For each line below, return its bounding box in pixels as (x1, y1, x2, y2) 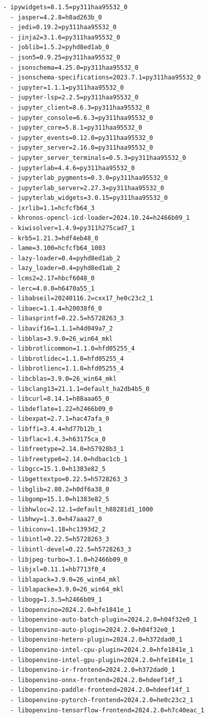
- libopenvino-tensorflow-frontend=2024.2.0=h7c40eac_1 (10, 706, 204, 714)
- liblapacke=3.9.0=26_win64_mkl (10, 586, 124, 593)
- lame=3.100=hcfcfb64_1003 (10, 244, 106, 252)
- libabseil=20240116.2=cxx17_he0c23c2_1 (10, 295, 153, 302)
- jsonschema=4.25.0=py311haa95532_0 (10, 64, 138, 71)
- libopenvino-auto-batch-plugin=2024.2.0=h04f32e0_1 (10, 616, 197, 624)
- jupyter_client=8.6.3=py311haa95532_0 (10, 104, 150, 111)
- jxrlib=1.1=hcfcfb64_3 (10, 204, 95, 212)
